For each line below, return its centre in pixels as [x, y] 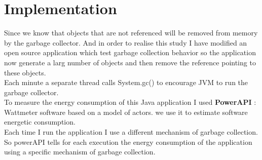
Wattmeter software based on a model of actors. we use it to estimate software [126, 112]
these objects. [25, 72]
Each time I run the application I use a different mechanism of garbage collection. [131, 132]
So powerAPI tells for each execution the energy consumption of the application [128, 142]
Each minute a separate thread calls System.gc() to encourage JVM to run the [126, 82]
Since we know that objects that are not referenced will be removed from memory [131, 33]
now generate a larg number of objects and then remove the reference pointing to [130, 62]
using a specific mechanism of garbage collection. [80, 152]
